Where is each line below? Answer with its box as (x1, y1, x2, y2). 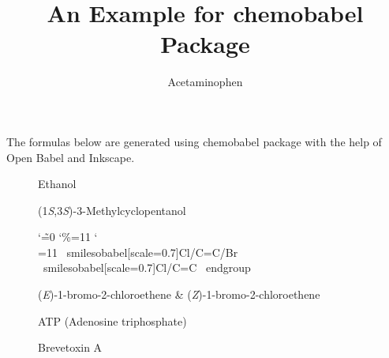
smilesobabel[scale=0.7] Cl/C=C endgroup (43, 259, 251, 276)
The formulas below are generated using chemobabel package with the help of (6, 133, 382, 149)
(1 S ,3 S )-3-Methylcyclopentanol (38, 202, 186, 218)
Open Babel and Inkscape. (6, 149, 135, 165)
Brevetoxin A (38, 339, 103, 356)
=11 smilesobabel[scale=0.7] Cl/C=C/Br (38, 243, 238, 260)
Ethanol (38, 175, 77, 192)
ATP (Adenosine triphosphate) (38, 312, 187, 329)
